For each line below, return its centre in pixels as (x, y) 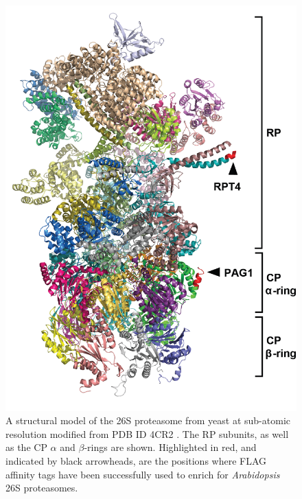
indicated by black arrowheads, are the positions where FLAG (136, 461)
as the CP (26, 447)
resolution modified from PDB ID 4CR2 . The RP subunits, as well (147, 433)
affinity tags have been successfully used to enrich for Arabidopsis (143, 474)
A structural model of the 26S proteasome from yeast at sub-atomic (148, 420)
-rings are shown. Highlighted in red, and (170, 447)
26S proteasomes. (42, 488)
